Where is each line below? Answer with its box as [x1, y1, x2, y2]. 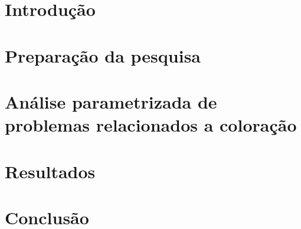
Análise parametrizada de [5, 89, 217, 113]
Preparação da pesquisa [5, 43, 201, 67]
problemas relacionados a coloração [5, 113, 297, 137]
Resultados [5, 159, 96, 183]
